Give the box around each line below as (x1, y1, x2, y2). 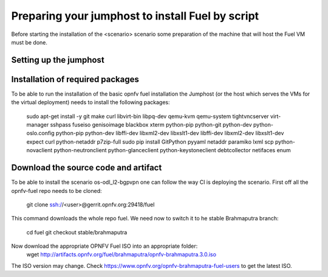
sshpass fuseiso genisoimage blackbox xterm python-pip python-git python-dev (50, 121, 252, 128)
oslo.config (26, 130, 55, 137)
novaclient (26, 147, 53, 154)
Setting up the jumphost (11, 55, 104, 65)
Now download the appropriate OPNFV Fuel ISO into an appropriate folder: (11, 242, 198, 250)
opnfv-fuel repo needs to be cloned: (11, 187, 102, 194)
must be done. (11, 38, 48, 46)
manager (26, 121, 49, 128)
